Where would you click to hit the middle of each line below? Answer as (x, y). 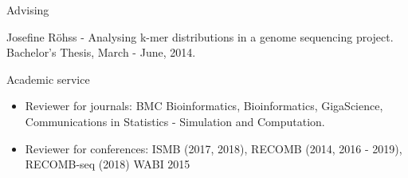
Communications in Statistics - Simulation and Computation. (175, 121)
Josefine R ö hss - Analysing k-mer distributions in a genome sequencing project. (200, 36)
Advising (28, 10)
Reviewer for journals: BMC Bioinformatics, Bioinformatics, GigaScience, (204, 106)
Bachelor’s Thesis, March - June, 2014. (101, 52)
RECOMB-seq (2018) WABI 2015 (108, 164)
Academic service (48, 79)
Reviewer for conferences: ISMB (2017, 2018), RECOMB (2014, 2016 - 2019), (214, 148)
